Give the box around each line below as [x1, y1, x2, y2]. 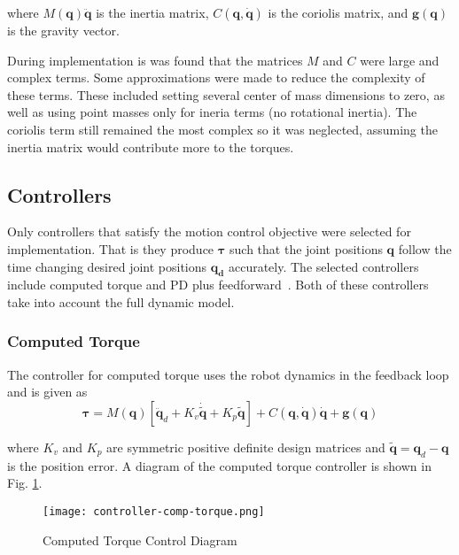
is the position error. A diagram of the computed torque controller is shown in [7, 456, 432, 474]
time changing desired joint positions [7, 257, 207, 275]
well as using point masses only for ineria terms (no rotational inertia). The [7, 103, 417, 121]
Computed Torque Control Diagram [43, 530, 237, 549]
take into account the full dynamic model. [7, 292, 235, 311]
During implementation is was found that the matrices [7, 50, 303, 69]
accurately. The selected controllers [228, 257, 419, 275]
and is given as [7, 382, 88, 401]
